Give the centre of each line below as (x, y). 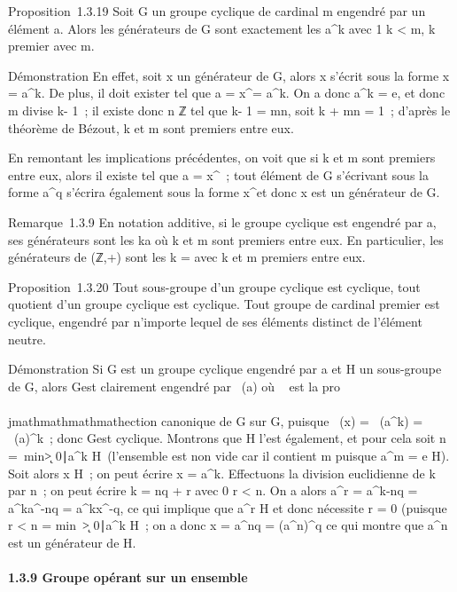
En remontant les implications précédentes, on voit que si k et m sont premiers (222, 158)
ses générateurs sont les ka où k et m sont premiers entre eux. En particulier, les (226, 239)
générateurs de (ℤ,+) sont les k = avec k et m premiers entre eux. (187, 257)
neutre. (27, 339)
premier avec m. (51, 46)
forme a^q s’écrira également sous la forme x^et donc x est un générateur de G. (224, 192)
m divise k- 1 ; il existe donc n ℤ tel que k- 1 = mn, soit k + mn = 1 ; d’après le (229, 110)
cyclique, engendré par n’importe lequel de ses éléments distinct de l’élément (215, 321)
